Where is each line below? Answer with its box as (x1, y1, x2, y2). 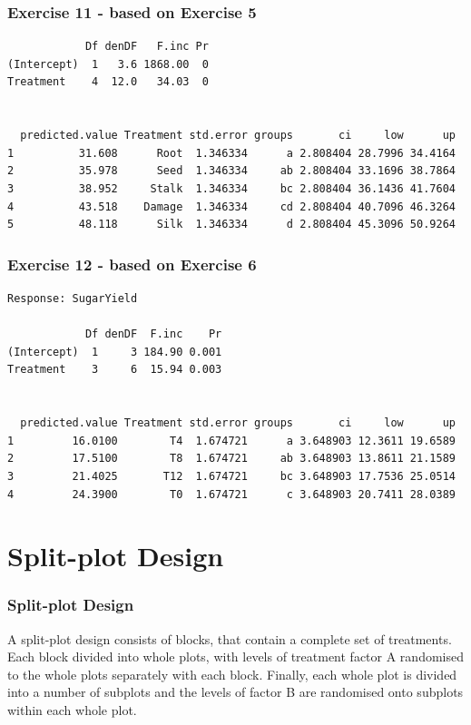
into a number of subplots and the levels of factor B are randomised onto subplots (7, 682, 464, 701)
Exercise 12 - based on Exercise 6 (7, 252, 257, 275)
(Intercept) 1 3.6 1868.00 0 (7, 57, 209, 71)
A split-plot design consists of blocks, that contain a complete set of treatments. (7, 629, 452, 648)
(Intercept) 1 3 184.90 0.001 (7, 345, 222, 358)
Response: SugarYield (7, 291, 138, 305)
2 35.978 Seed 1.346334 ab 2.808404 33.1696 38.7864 (7, 164, 456, 178)
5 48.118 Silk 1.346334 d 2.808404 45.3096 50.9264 (7, 218, 456, 231)
